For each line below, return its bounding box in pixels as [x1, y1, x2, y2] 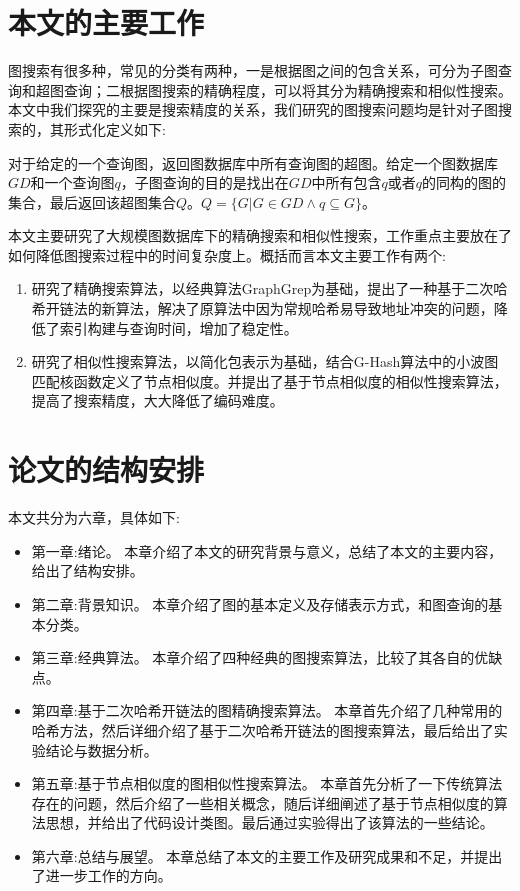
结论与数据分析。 [45, 739, 158, 760]
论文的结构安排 [8, 449, 205, 490]
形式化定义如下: [63, 118, 166, 139]
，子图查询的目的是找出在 [120, 172, 289, 193]
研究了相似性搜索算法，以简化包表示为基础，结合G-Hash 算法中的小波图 [31, 351, 499, 372]
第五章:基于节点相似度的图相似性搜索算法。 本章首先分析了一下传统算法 [31, 773, 503, 794]
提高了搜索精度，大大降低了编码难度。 [31, 390, 284, 411]
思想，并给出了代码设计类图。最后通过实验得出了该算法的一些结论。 [45, 812, 494, 833]
